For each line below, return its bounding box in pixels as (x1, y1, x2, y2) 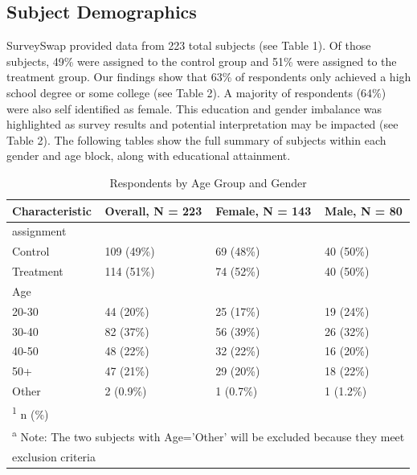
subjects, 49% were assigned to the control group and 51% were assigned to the (6, 52, 397, 69)
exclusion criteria (12, 448, 96, 465)
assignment (12, 223, 67, 240)
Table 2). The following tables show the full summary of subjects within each (6, 131, 386, 148)
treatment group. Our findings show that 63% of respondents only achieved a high (6, 68, 411, 85)
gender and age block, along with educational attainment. (6, 147, 291, 164)
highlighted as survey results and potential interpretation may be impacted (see (6, 116, 399, 133)
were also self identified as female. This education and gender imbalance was (6, 100, 382, 117)
